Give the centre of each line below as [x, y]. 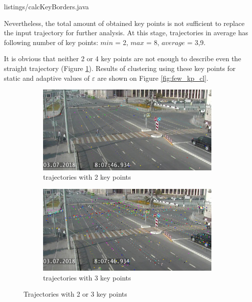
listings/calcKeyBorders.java [46, 6]
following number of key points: [51, 42]
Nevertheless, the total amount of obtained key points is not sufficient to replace [124, 23]
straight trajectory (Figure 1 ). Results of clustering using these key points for [120, 68]
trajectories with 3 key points [87, 277]
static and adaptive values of [47, 78]
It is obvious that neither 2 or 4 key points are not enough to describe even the [123, 58]
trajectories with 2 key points [87, 177]
